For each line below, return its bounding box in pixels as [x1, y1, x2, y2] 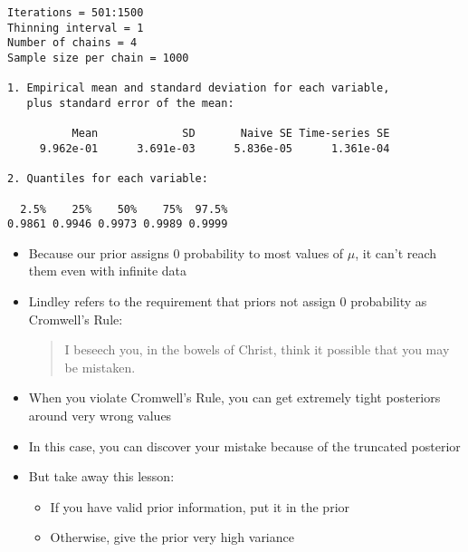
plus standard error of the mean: [26, 96, 234, 110]
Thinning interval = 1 [7, 21, 144, 34]
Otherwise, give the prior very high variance [50, 528, 294, 547]
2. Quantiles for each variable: [7, 172, 208, 186]
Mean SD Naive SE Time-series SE [72, 127, 390, 140]
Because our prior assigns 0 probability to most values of [28, 243, 344, 262]
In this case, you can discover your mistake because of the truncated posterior [28, 436, 461, 455]
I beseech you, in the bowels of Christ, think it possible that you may [64, 340, 450, 359]
